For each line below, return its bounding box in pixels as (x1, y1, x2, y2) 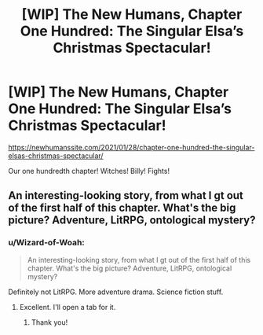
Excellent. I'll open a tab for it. (19, 302, 116, 311)
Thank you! (31, 317, 68, 327)
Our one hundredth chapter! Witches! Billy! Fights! (8, 166, 170, 175)
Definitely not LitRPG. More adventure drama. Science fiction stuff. (8, 287, 224, 296)
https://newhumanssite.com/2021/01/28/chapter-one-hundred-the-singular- (8, 142, 255, 152)
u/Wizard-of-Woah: (8, 237, 85, 248)
